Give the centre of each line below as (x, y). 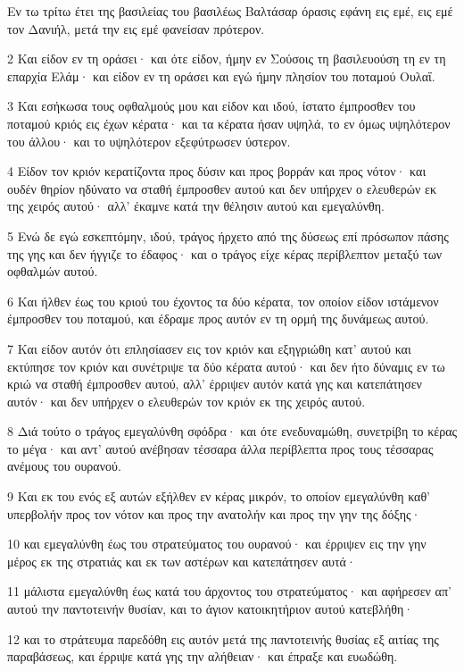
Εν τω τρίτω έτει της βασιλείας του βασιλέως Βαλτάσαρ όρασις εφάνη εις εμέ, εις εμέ (230, 11)
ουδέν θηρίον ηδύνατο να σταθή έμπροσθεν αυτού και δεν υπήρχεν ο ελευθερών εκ (222, 188)
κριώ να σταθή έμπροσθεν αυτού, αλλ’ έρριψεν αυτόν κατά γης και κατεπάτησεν (215, 384)
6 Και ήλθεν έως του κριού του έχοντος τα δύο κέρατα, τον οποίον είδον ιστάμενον (223, 301)
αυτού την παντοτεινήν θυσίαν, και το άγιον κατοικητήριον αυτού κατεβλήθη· (211, 609)
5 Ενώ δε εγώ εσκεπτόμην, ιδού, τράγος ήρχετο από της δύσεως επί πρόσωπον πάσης (228, 235)
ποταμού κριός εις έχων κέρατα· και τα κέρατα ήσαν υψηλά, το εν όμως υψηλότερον (229, 123)
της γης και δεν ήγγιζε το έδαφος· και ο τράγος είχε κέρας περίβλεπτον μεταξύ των (225, 253)
